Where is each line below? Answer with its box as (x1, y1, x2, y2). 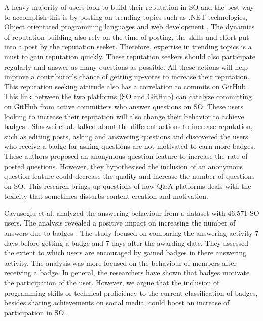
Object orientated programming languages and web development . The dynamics (4, 21, 255, 32)
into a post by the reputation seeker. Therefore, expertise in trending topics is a (4, 41, 252, 52)
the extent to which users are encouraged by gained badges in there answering (4, 247, 247, 258)
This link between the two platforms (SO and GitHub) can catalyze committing (4, 91, 252, 102)
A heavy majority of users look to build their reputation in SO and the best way (4, 2, 254, 12)
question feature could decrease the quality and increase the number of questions (4, 171, 255, 181)
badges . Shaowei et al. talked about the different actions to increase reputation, (4, 121, 253, 132)
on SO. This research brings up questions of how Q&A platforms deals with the (4, 180, 251, 191)
